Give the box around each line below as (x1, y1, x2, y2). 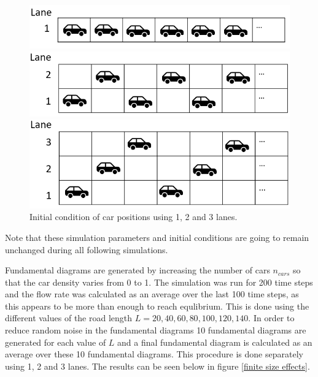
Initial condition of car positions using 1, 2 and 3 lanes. (29, 210, 238, 223)
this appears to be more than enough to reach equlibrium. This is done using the (5, 299, 309, 312)
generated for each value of (5, 335, 106, 348)
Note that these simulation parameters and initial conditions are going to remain (5, 230, 309, 243)
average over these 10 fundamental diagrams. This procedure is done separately (5, 348, 303, 360)
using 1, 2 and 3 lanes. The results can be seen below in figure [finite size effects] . (5, 359, 310, 372)
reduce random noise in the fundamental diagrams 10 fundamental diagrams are (5, 324, 306, 337)
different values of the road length (5, 311, 133, 324)
